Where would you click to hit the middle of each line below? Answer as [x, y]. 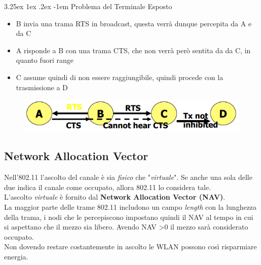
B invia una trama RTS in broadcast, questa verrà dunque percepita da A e [134, 23]
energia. [16, 256]
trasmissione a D [42, 87]
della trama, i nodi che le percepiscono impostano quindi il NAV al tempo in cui [129, 217]
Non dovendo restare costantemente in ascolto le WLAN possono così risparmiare [130, 247]
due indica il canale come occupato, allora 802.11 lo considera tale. [108, 187]
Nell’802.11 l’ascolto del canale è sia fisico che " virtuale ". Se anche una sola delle [128, 177]
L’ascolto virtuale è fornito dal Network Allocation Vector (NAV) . [115, 197]
